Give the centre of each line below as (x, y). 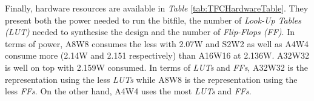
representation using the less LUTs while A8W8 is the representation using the (151, 79)
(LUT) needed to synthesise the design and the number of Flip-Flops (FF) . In (150, 32)
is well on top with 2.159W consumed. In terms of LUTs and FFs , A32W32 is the (156, 67)
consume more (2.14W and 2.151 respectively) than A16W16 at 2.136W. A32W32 (157, 55)
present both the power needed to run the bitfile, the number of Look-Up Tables (153, 20)
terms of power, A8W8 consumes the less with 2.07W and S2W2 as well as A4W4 (157, 43)
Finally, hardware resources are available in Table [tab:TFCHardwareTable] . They (157, 8)
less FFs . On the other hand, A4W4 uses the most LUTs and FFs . (128, 91)
